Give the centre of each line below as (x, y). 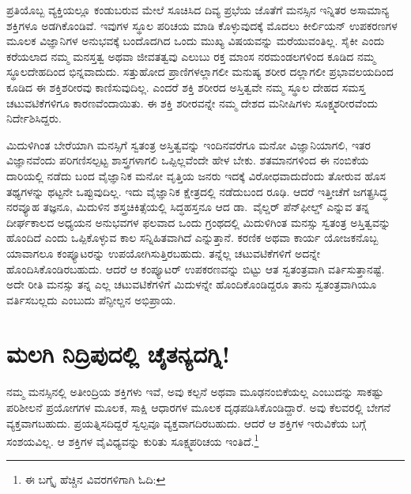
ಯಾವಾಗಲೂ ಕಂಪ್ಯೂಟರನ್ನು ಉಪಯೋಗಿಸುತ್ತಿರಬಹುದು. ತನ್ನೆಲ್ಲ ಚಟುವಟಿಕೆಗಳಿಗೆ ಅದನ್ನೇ (163, 253)
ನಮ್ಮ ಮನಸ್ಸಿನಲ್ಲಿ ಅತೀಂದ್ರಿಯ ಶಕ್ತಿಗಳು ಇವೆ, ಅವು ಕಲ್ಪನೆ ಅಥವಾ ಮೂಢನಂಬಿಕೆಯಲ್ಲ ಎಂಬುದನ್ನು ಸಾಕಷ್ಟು (195, 392)
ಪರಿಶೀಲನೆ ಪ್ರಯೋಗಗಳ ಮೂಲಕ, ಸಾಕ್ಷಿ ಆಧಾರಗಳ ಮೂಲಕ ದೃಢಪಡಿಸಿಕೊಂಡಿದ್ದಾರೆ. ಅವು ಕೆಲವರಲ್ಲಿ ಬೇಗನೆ (198, 407)
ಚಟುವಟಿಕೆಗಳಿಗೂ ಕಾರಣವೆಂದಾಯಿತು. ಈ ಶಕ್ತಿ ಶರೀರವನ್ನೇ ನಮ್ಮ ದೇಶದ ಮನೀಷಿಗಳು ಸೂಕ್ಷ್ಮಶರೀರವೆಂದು (192, 102)
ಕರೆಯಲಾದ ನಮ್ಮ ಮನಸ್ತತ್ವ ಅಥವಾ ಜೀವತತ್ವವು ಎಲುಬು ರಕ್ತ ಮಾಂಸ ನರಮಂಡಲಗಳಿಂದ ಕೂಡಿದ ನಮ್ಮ (191, 56)
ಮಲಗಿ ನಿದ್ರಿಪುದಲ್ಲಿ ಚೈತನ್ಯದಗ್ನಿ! (118, 354)
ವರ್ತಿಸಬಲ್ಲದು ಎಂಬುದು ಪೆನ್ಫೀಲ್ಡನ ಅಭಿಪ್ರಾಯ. (91, 299)
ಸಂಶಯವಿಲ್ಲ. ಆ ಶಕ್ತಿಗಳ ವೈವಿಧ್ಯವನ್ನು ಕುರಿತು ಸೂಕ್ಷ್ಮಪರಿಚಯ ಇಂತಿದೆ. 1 (133, 440)
